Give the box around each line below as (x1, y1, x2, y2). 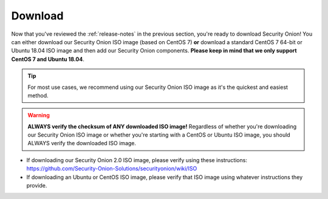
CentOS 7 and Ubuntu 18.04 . (11, 55, 84, 63)
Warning (27, 112, 50, 119)
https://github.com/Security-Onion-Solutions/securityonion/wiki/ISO (26, 165, 197, 172)
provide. (26, 182, 47, 189)
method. (27, 91, 49, 99)
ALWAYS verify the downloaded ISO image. (27, 140, 137, 147)
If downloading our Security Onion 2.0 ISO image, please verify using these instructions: (26, 156, 247, 163)
